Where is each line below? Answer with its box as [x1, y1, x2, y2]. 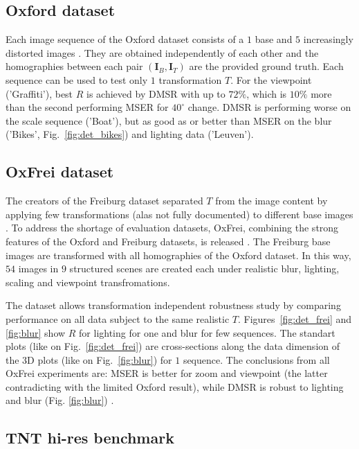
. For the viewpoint [230, 72, 312, 87]
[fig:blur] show [6, 325, 66, 340]
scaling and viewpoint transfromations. [6, 274, 170, 289]
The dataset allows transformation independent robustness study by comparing [6, 298, 341, 312]
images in [18, 261, 59, 276]
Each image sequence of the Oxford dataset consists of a [6, 32, 244, 46]
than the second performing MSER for [6, 100, 169, 114]
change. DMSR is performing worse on [187, 100, 351, 114]
